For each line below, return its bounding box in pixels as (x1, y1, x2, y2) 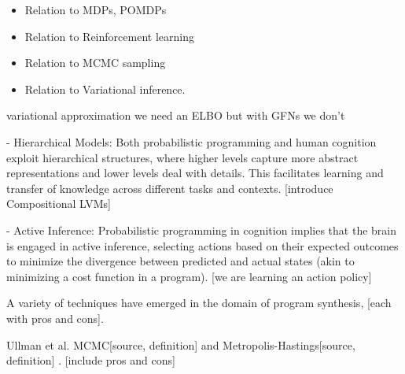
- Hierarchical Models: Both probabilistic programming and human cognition (6, 133, 377, 150)
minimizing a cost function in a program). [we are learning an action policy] (6, 268, 372, 284)
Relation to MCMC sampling (24, 54, 166, 71)
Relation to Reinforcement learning (24, 28, 194, 44)
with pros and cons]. (6, 309, 104, 326)
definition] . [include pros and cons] (6, 352, 175, 368)
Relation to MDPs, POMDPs (24, 2, 167, 17)
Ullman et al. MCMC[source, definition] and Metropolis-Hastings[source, (6, 336, 355, 353)
